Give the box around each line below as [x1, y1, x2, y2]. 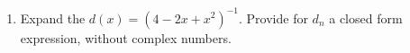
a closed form [329, 8, 403, 27]
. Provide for [239, 8, 308, 27]
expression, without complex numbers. [20, 28, 232, 47]
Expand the [20, 8, 86, 27]
